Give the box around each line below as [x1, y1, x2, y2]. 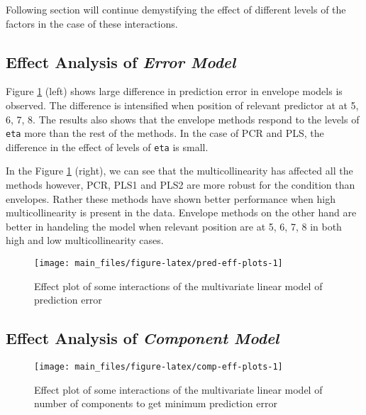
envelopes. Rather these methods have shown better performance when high [6, 191, 335, 206]
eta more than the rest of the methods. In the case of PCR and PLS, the [6, 126, 324, 140]
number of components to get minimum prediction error [34, 396, 277, 411]
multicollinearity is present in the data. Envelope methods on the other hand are [6, 205, 357, 220]
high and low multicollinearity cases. [6, 233, 164, 248]
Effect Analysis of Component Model [6, 327, 279, 349]
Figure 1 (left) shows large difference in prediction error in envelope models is [6, 84, 343, 99]
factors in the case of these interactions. [6, 16, 178, 31]
